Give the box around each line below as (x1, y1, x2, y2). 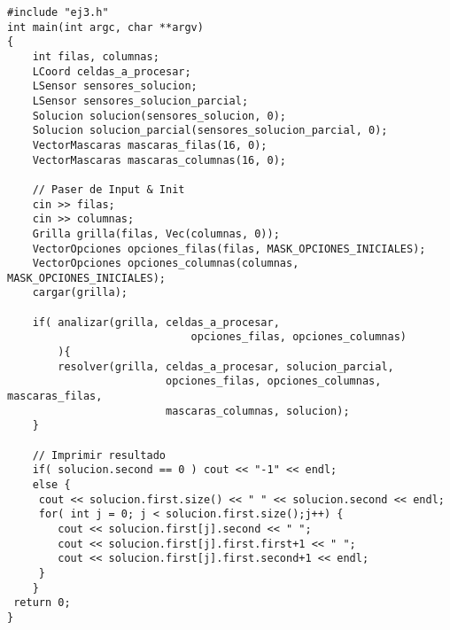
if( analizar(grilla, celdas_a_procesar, (32, 315, 280, 329)
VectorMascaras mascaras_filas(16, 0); (32, 138, 268, 152)
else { (32, 478, 71, 491)
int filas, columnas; (32, 50, 159, 63)
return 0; (13, 596, 71, 610)
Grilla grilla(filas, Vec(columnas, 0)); (32, 227, 280, 240)
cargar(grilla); (32, 286, 128, 299)
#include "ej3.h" (7, 6, 109, 19)
